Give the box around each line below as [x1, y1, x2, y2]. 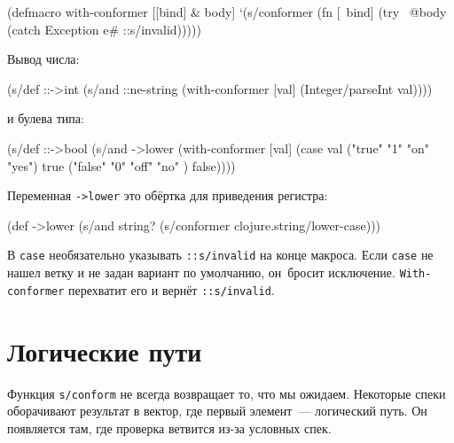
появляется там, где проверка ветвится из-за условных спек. [7, 418, 332, 437]
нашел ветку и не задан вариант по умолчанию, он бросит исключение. [7, 263, 395, 282]
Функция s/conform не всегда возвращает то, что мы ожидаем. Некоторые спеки [7, 384, 446, 402]
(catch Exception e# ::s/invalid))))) [7, 19, 201, 38]
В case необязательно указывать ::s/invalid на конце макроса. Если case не [7, 245, 434, 264]
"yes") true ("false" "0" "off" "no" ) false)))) [7, 156, 236, 175]
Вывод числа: [7, 50, 80, 68]
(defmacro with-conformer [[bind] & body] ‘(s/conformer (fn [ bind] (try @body [7, 3, 447, 20]
